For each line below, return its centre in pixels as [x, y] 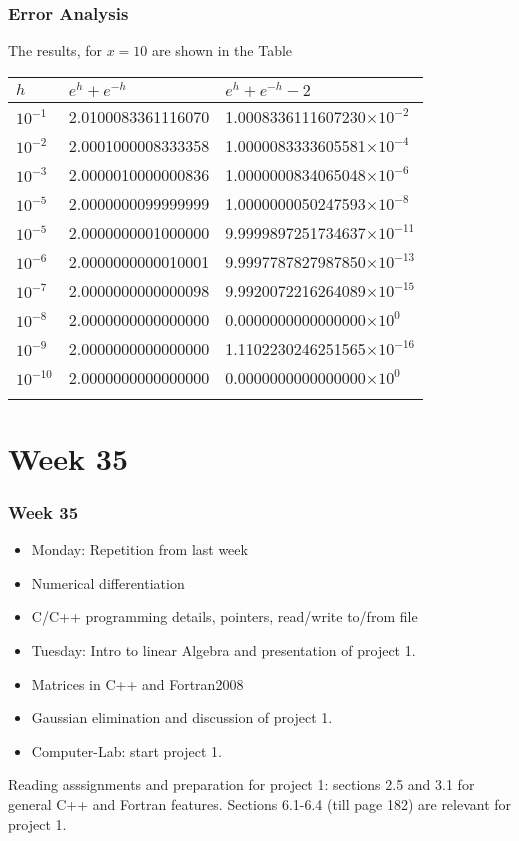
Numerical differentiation [108, 582]
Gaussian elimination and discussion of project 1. [182, 717]
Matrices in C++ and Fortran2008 [137, 683]
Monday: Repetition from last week [139, 549]
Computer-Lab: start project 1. [126, 750]
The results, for [55, 50]
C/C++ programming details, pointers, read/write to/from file [224, 616]
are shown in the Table [222, 50]
